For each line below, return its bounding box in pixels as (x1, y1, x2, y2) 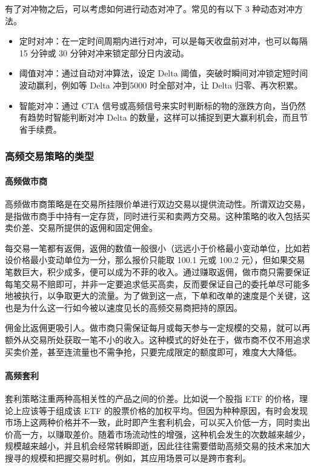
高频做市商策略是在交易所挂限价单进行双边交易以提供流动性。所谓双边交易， (5, 197, 310, 210)
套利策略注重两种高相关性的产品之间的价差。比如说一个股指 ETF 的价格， (5, 392, 300, 404)
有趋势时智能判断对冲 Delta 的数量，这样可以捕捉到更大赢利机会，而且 (19, 111, 300, 124)
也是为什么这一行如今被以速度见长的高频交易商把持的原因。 (5, 301, 242, 313)
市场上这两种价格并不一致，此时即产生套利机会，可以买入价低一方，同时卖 (5, 416, 302, 429)
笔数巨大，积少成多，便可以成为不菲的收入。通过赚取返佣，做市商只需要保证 (5, 265, 310, 278)
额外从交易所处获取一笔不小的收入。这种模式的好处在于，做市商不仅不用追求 (5, 333, 310, 346)
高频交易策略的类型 (5, 149, 94, 164)
